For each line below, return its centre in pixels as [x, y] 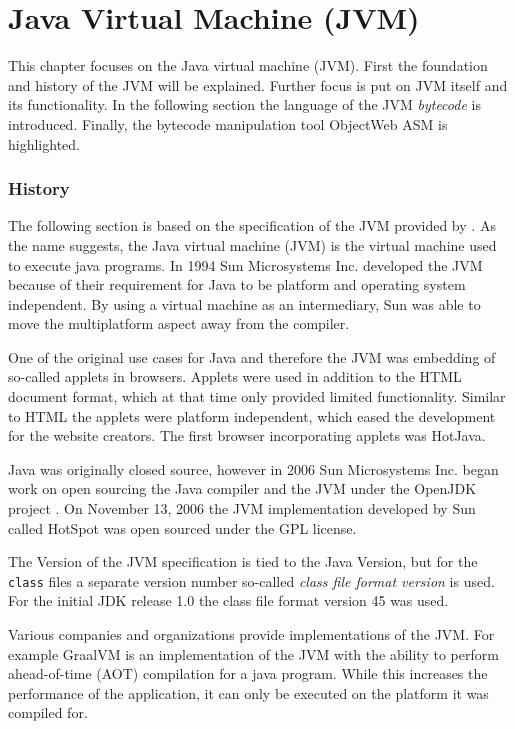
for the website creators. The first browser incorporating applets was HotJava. [247, 435]
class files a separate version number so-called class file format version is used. [251, 580]
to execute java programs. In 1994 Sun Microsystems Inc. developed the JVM [245, 264]
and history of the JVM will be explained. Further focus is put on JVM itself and [258, 84]
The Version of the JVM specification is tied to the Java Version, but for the [243, 561]
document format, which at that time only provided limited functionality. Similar [257, 396]
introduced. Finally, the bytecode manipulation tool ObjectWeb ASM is [228, 123]
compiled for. [48, 712]
